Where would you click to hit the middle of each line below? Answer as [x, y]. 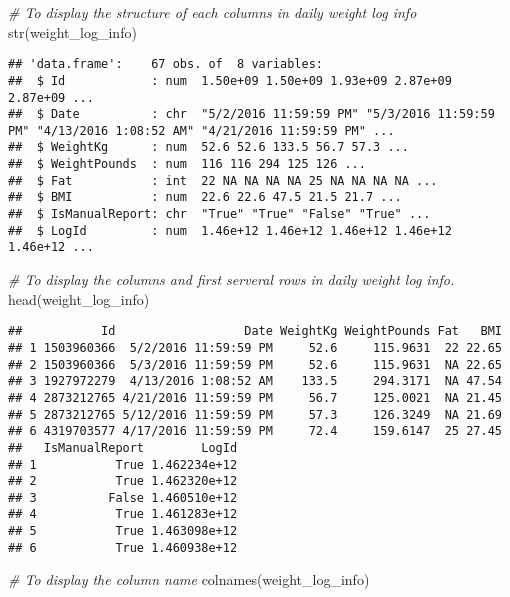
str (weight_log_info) [72, 31]
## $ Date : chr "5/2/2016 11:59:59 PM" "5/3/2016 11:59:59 [251, 114]
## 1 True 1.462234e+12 [123, 464]
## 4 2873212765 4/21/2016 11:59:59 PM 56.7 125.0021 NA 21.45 [255, 397]
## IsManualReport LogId [123, 447]
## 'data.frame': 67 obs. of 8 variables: [165, 64]
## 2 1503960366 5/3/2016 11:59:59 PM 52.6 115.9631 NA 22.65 [255, 364]
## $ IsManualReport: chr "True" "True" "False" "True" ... [219, 214]
